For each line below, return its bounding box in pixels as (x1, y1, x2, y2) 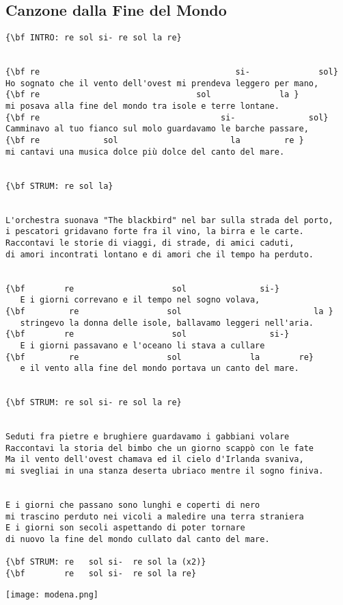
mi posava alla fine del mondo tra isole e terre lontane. (5, 101, 279, 112)
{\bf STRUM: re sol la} (5, 181, 113, 191)
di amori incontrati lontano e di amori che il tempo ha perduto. (5, 249, 314, 259)
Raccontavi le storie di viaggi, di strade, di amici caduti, (5, 238, 294, 248)
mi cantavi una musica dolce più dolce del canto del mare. (5, 146, 285, 157)
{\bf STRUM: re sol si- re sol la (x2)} (5, 557, 206, 567)
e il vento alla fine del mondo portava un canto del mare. (20, 363, 299, 374)
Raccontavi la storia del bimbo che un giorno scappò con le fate (5, 443, 314, 453)
